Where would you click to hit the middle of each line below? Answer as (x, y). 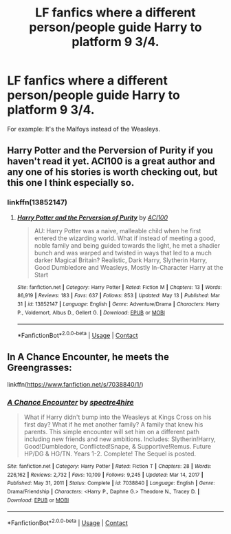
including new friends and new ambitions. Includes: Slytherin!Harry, (120, 439)
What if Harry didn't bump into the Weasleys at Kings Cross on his (118, 417)
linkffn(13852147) (37, 202)
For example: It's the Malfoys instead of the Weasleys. (84, 129)
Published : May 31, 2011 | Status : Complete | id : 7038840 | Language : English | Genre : (111, 483)
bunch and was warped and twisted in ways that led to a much (123, 253)
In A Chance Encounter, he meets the (88, 357)
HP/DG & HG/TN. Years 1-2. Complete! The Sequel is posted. (110, 454)
